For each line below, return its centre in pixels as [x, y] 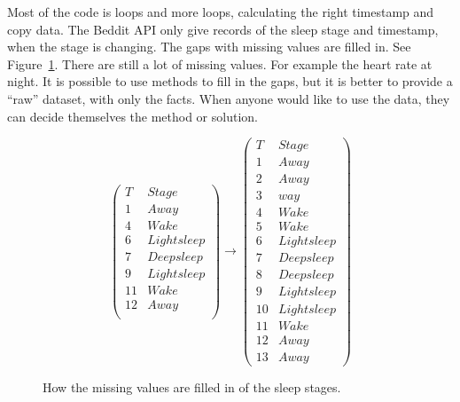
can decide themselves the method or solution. [133, 116]
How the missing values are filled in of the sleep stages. [192, 386]
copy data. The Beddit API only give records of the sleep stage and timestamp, [223, 29]
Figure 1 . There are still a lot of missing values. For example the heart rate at [220, 63]
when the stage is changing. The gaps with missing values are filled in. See [209, 47]
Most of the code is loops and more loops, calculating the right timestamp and [221, 12]
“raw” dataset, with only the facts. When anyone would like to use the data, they [229, 98]
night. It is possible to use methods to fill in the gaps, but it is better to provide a [230, 81]
